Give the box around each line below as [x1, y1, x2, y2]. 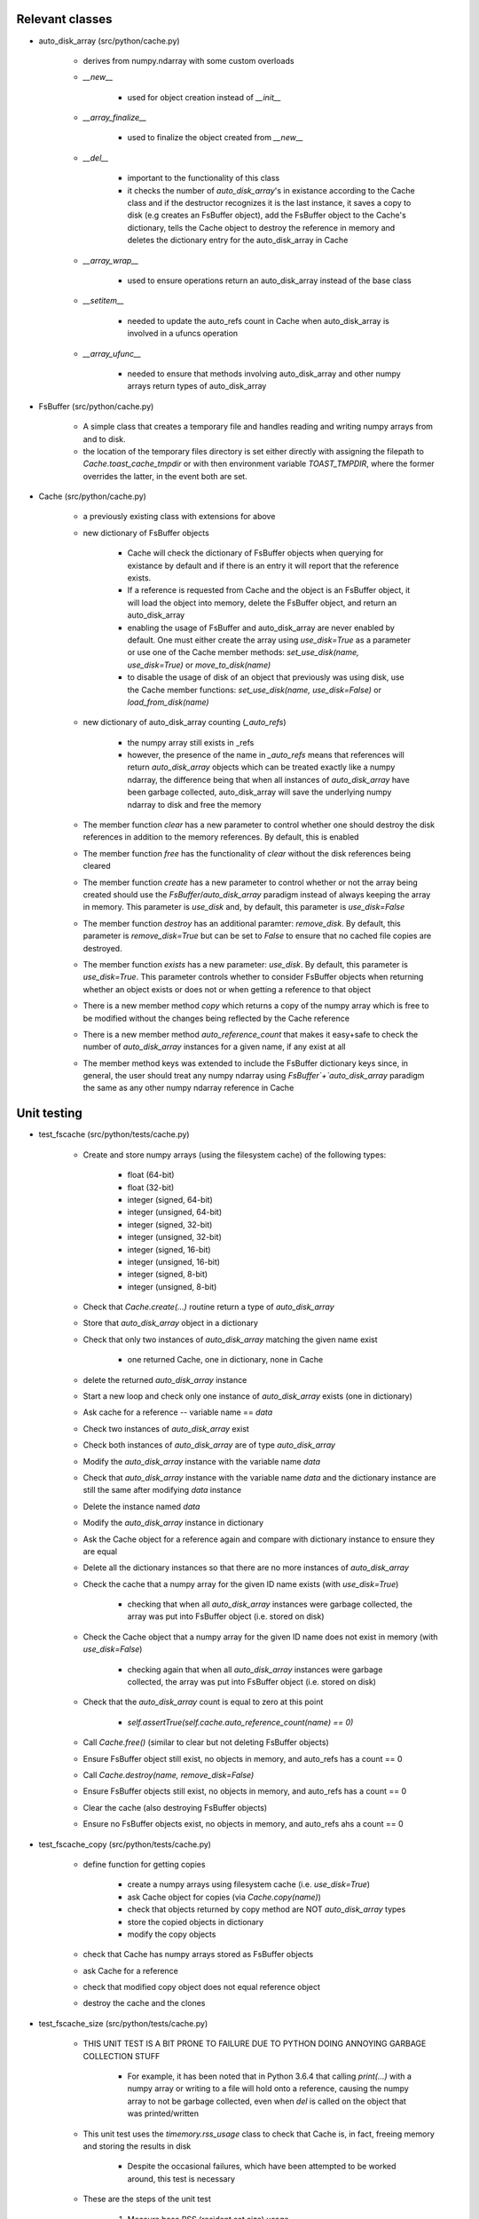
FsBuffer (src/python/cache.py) [38, 400, 154, 412]
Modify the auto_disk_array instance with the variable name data [82, 1456, 321, 1466]
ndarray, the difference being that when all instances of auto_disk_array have [127, 774, 410, 785]
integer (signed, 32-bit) [127, 1219, 213, 1229]
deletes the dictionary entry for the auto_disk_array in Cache [127, 235, 349, 246]
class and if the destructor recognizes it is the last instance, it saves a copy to [127, 198, 412, 209]
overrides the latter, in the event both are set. [82, 470, 247, 481]
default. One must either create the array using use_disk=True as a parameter [127, 635, 412, 645]
